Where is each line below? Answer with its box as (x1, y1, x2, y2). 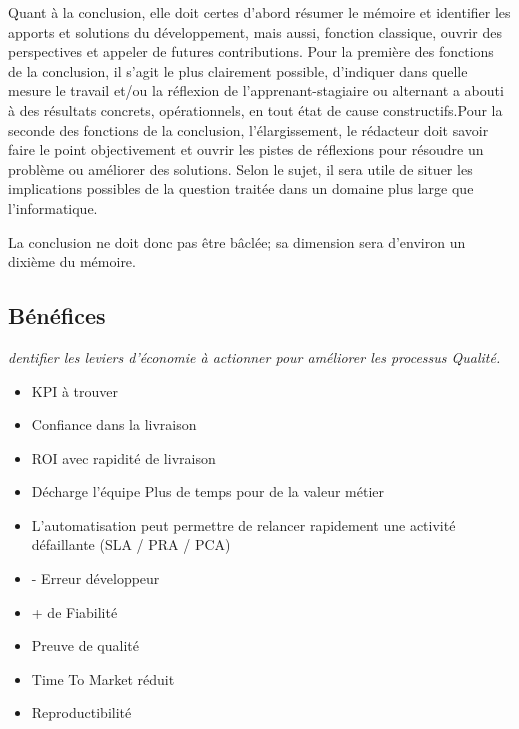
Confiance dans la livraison (31, 414, 197, 435)
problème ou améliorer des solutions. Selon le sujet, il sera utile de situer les (8, 158, 473, 179)
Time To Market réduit (31, 668, 175, 689)
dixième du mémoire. (8, 251, 136, 272)
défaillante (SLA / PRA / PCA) (31, 534, 231, 555)
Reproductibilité (31, 702, 132, 723)
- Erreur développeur (31, 568, 160, 589)
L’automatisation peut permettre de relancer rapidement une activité (31, 514, 456, 535)
